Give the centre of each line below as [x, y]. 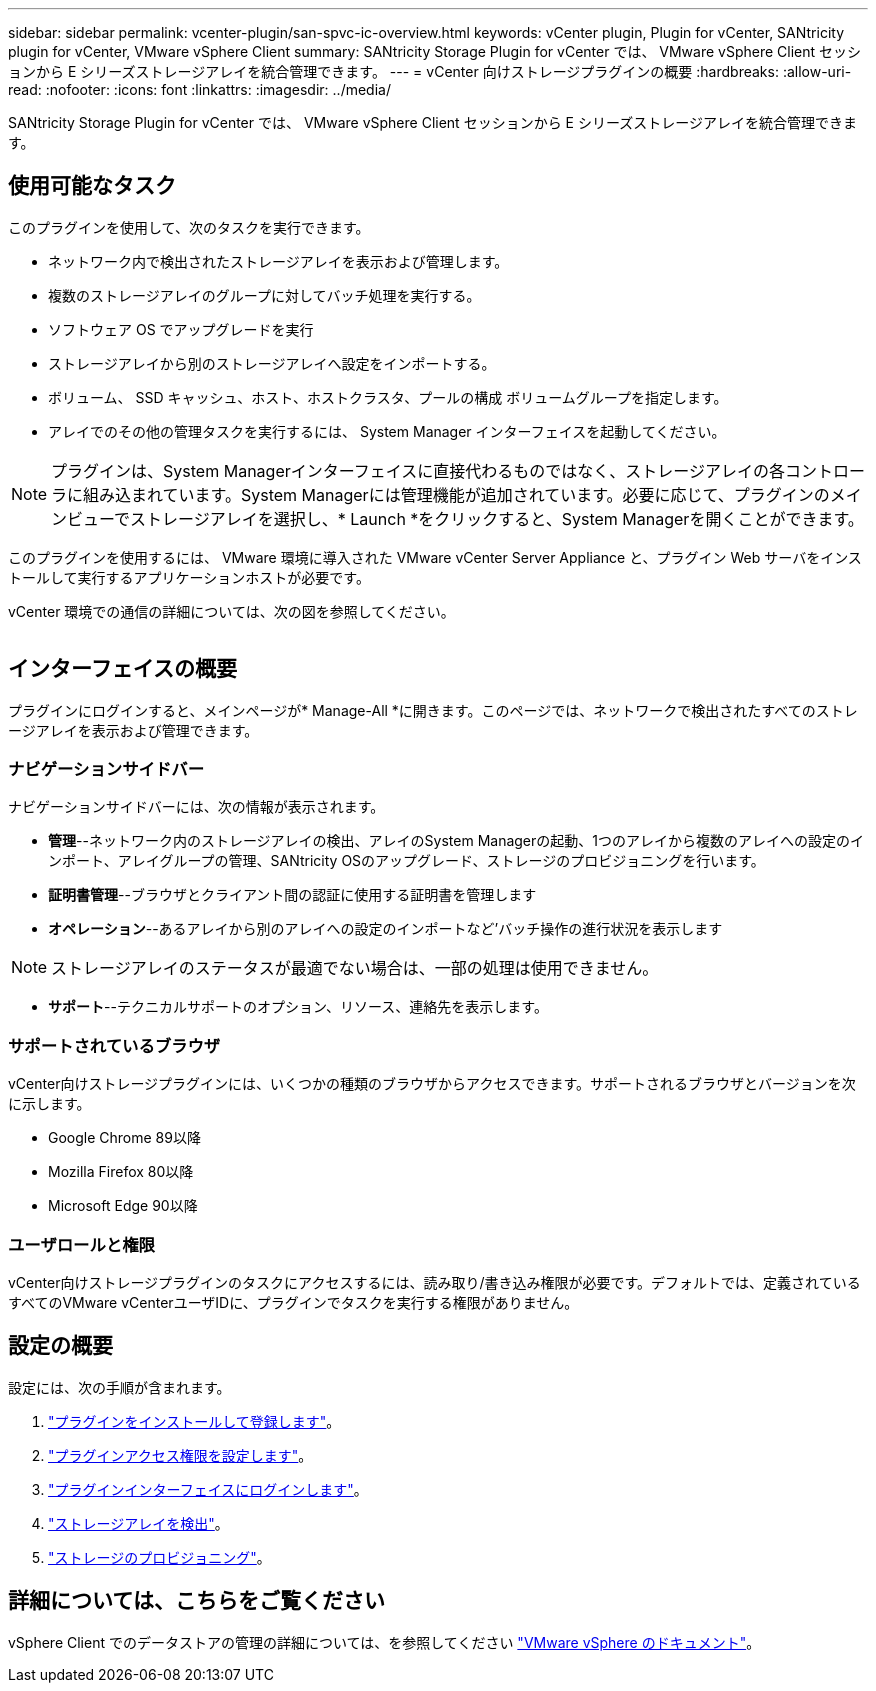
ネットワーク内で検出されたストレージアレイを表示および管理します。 [278, 261]
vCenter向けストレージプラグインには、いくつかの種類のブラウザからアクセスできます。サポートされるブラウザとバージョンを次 [432, 1084]
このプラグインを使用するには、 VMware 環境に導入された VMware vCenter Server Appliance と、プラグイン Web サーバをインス [435, 557]
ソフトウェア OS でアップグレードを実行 [181, 329]
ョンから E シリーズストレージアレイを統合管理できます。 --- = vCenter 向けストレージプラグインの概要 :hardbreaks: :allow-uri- [430, 71]
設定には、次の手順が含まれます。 [119, 1387]
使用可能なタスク [92, 186]
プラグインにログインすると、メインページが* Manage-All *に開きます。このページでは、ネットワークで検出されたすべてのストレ [433, 710]
